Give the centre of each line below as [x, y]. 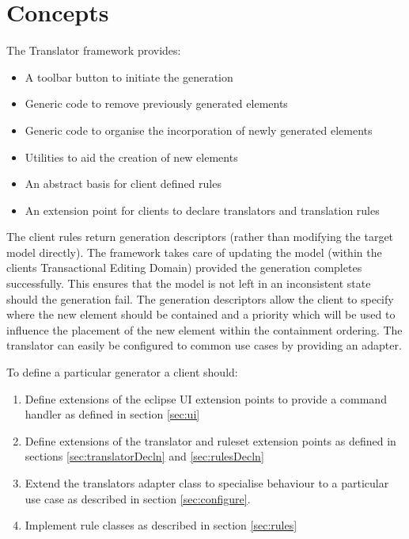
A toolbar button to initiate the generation [129, 76]
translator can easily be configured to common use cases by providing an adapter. [204, 345]
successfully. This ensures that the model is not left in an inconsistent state [189, 283]
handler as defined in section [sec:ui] [112, 414]
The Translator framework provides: [94, 50]
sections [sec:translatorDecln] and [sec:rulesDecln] [144, 456]
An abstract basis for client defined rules [123, 183]
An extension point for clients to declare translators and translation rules [202, 210]
